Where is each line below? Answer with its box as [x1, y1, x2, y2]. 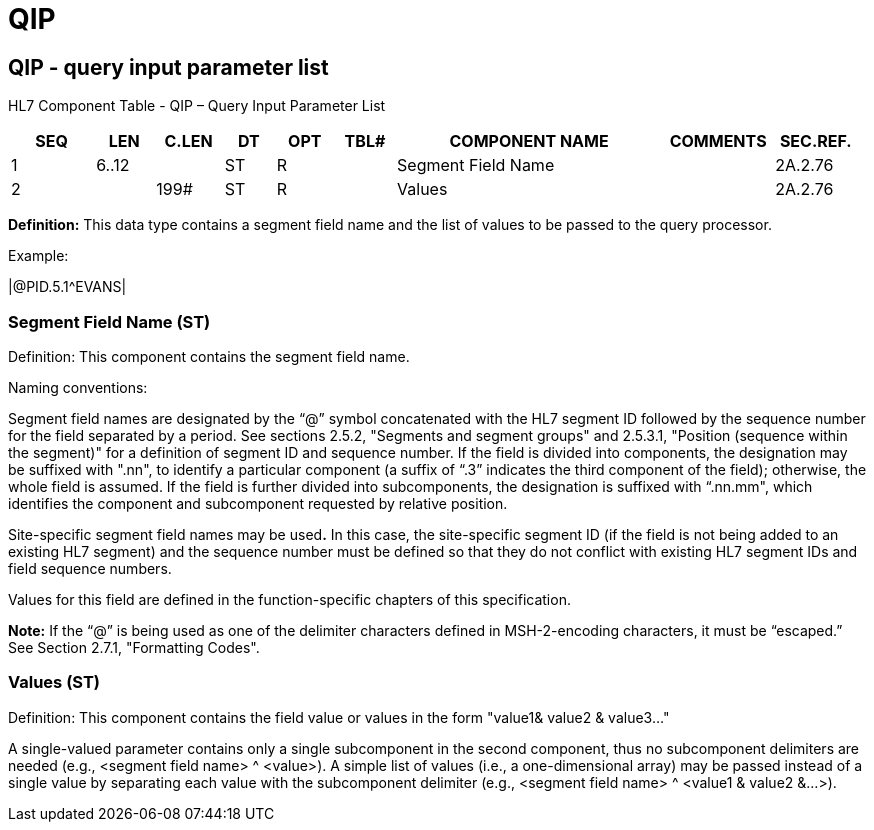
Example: [8, 247, 69, 265]
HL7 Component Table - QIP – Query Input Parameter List [8, 97, 386, 115]
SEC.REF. [779, 131, 852, 152]
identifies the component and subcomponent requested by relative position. [8, 494, 508, 512]
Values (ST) [8, 672, 100, 693]
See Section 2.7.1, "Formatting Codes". [8, 638, 260, 656]
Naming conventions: [8, 378, 148, 396]
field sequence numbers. [8, 559, 172, 577]
